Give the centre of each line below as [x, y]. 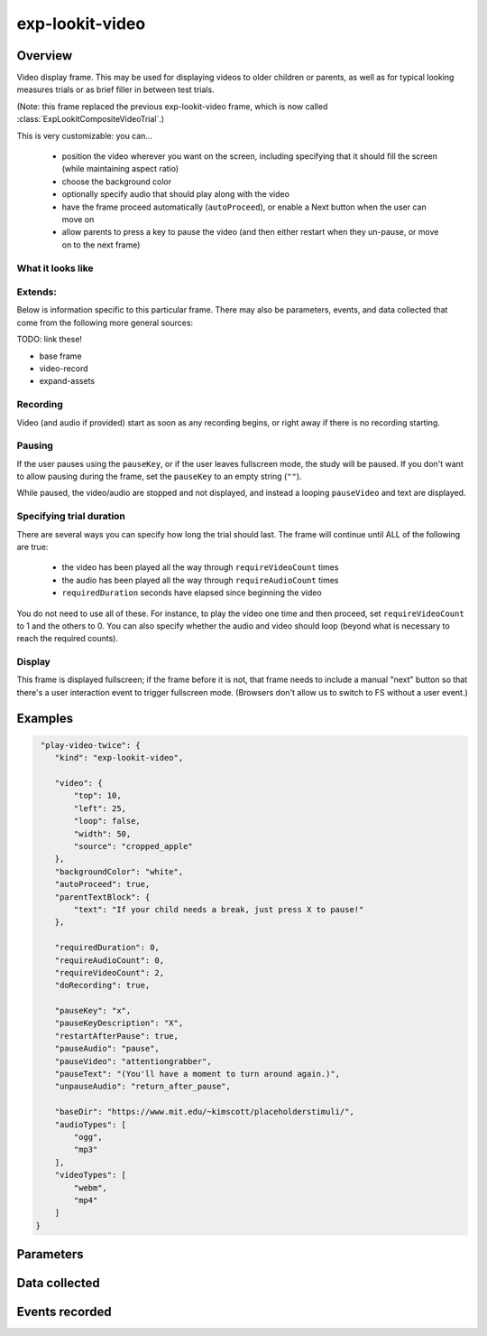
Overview [45, 56]
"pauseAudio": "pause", [107, 1049]
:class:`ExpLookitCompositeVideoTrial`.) [91, 119]
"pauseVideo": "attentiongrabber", [133, 1061]
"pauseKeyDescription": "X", [119, 1023]
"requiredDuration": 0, [107, 948]
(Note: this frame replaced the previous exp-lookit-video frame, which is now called [172, 106]
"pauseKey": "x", [93, 1011]
